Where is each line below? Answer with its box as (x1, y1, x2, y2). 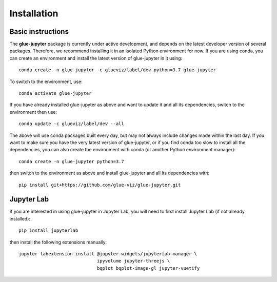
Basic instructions (9, 27, 69, 36)
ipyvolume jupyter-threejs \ (96, 258, 170, 264)
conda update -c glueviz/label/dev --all (18, 121, 124, 127)
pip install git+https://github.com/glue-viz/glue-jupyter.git (18, 182, 181, 188)
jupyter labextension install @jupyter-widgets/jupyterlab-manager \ (18, 251, 197, 256)
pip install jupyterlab (18, 228, 78, 233)
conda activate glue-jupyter (18, 90, 92, 96)
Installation (9, 8, 58, 19)
